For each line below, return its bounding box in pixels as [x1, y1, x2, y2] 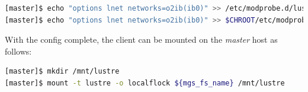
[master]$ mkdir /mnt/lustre [5, 67, 120, 76]
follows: [5, 45, 32, 57]
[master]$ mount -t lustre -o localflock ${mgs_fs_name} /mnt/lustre [5, 78, 285, 87]
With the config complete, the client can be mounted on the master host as [5, 33, 278, 46]
